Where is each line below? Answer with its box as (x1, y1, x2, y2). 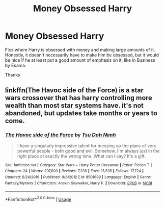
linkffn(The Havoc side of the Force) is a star (5, 86, 144, 95)
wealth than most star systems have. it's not (5, 102, 144, 110)
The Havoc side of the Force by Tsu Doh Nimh (5, 131, 116, 138)
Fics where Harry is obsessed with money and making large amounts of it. (5, 47, 155, 52)
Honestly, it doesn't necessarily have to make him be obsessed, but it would (5, 52, 159, 58)
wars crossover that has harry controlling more (5, 94, 152, 102)
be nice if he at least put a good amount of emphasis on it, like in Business (5, 57, 156, 63)
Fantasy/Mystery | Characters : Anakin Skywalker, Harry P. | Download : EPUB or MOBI (5, 181, 152, 185)
